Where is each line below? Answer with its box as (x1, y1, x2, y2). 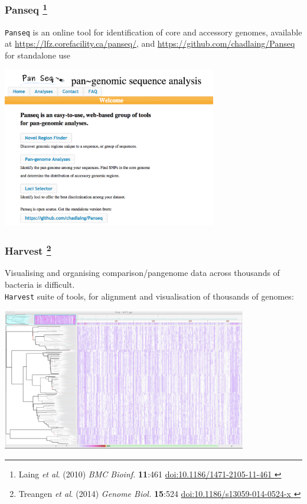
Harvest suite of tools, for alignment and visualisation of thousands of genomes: (5, 290, 294, 302)
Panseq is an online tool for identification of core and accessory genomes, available (5, 25, 302, 38)
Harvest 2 (5, 242, 51, 258)
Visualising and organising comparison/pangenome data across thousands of (5, 266, 280, 279)
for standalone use (5, 48, 71, 61)
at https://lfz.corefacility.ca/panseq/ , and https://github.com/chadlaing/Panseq (5, 37, 295, 50)
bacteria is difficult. (5, 278, 75, 290)
